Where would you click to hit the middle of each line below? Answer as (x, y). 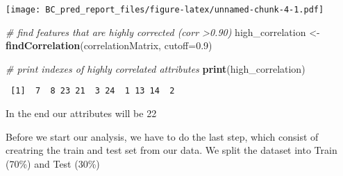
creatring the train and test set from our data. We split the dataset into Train (171, 150)
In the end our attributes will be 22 (81, 113)
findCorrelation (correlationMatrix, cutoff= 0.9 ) (109, 45)
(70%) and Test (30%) (53, 163)
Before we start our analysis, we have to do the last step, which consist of (162, 136)
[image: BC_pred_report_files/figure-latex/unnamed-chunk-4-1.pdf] (165, 10)
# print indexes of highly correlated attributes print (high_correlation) (156, 68)
